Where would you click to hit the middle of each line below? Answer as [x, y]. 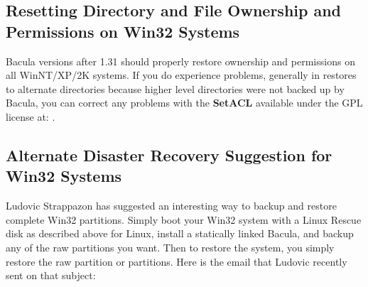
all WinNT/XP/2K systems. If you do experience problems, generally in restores [181, 75]
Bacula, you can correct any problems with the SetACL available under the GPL [184, 103]
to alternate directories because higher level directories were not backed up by [175, 88]
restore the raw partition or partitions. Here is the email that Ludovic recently [177, 261]
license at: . [31, 116]
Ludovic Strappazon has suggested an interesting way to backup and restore [171, 206]
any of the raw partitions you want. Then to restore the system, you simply [170, 247]
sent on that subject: [51, 275]
